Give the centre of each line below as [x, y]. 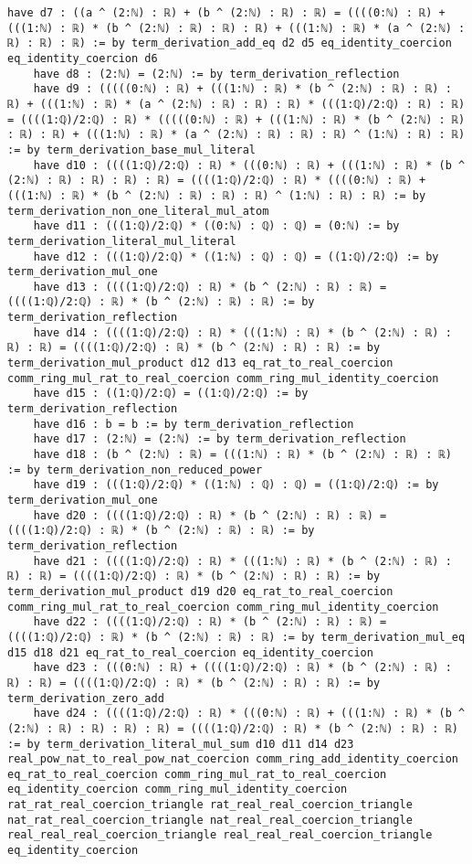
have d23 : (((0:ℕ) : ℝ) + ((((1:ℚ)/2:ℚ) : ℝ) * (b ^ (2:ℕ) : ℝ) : [242, 668]
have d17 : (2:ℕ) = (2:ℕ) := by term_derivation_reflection [220, 439]
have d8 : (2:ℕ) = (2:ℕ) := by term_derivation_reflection [216, 74]
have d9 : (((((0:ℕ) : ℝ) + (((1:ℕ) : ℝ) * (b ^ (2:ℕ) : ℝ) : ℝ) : [242, 89]
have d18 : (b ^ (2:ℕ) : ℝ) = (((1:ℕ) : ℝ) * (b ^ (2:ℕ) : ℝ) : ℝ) [242, 455]
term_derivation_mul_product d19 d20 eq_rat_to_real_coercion [200, 591]
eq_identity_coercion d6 [83, 58]
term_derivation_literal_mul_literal [122, 241]
